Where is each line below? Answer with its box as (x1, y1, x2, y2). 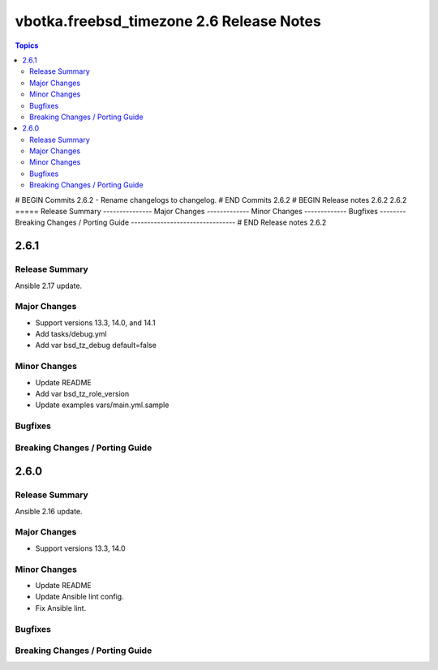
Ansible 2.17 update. (15, 281, 83, 290)
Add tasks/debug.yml (35, 329, 107, 339)
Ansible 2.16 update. (15, 506, 83, 516)
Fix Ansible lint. (35, 603, 87, 612)
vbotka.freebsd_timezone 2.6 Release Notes (15, 12, 322, 30)
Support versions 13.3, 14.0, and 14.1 (35, 317, 156, 328)
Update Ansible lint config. (35, 592, 125, 602)
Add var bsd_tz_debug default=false (35, 341, 157, 350)
